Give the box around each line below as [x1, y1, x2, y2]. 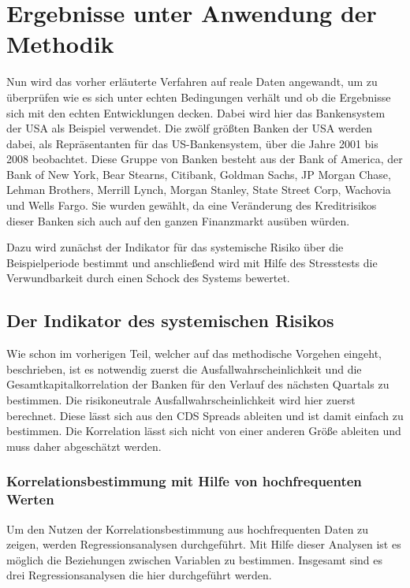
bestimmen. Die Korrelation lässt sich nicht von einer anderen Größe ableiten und [6, 422, 401, 439]
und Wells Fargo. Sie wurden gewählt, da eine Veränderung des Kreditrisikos [6, 197, 377, 214]
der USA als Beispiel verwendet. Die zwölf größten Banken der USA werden [6, 120, 373, 136]
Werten [6, 489, 54, 509]
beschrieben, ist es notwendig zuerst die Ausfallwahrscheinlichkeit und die [6, 360, 362, 377]
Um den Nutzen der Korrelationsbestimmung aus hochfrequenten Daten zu [6, 520, 369, 537]
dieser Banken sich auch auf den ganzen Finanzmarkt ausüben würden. [6, 212, 350, 229]
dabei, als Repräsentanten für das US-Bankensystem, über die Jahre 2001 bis [6, 135, 378, 151]
